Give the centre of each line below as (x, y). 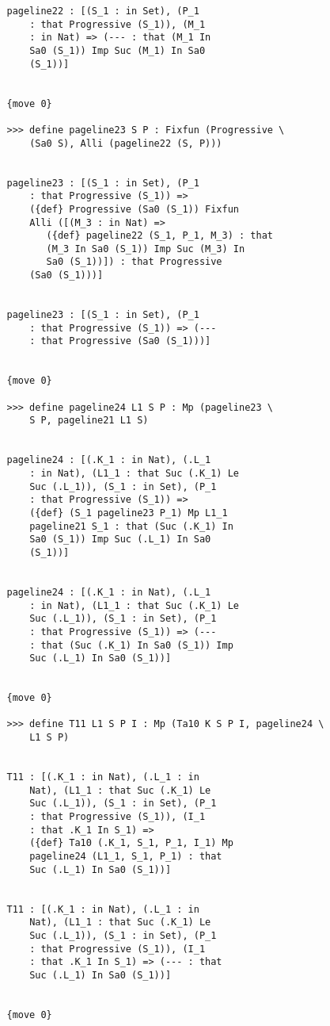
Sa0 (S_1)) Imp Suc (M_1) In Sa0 (118, 50)
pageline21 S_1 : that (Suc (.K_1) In (131, 526)
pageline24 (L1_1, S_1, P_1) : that (126, 856)
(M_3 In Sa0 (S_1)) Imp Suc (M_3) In (146, 249)
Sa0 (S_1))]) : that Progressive (134, 262)
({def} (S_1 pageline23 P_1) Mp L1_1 (129, 513)
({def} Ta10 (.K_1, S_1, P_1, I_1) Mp (131, 843)
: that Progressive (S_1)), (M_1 (118, 24)
